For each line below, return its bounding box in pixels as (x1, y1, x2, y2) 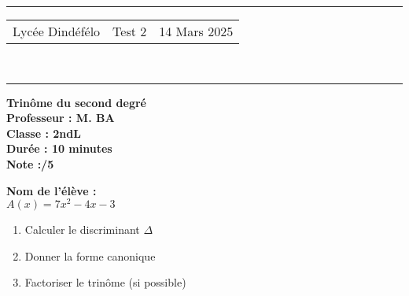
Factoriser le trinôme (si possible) (24, 274, 186, 290)
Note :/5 (6, 155, 54, 172)
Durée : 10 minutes (6, 140, 112, 157)
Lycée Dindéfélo (13, 22, 101, 40)
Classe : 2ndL (6, 124, 81, 141)
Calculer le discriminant (24, 221, 140, 238)
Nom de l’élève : (6, 182, 97, 198)
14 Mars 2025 (159, 22, 234, 40)
